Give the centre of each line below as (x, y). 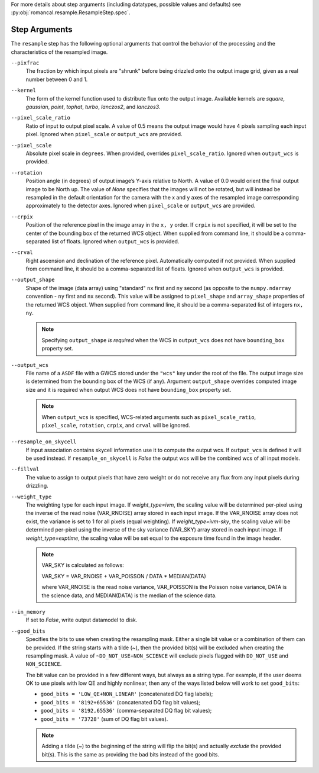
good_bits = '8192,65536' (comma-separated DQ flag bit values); (126, 711)
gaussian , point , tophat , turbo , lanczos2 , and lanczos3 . (93, 107)
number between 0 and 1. (57, 79)
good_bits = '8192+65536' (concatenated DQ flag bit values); (121, 702)
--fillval (25, 469)
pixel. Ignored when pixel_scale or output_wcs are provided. (104, 134)
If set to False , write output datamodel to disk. (82, 620)
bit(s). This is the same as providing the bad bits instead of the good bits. (131, 754)
